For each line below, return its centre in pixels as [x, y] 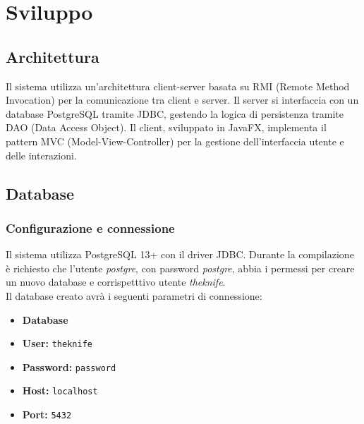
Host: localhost [60, 390]
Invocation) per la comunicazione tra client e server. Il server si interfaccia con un [182, 100]
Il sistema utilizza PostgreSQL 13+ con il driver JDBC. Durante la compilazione [180, 254]
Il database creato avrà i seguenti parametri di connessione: [134, 295]
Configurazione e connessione [90, 228]
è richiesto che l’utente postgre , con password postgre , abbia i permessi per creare [180, 268]
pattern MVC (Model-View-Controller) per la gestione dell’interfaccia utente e [175, 141]
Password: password [69, 367]
